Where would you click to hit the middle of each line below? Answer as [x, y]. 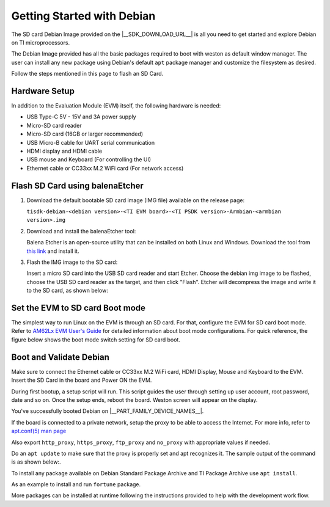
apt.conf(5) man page [39, 431]
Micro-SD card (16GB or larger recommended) [85, 134]
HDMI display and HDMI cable [64, 151]
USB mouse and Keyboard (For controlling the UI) [89, 159]
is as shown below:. [36, 462]
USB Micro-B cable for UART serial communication [91, 142]
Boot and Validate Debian [61, 357]
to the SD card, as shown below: [67, 291]
